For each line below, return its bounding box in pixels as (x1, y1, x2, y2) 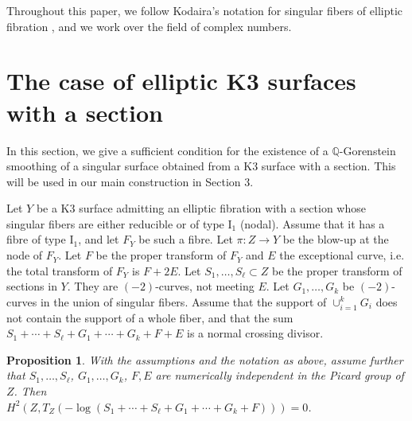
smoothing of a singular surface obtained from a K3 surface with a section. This (6, 158, 396, 174)
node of (6, 247, 43, 263)
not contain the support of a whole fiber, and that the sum (6, 309, 293, 325)
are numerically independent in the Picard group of (155, 367, 404, 384)
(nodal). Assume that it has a (239, 215, 385, 232)
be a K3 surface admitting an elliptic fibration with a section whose (36, 200, 366, 216)
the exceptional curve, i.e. (279, 247, 405, 263)
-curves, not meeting (155, 278, 255, 294)
